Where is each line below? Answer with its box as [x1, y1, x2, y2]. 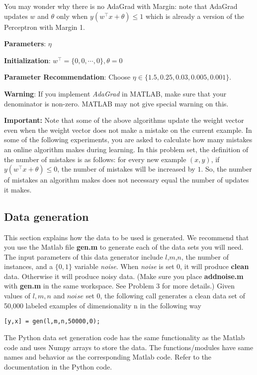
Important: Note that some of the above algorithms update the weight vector [4, 115, 244, 125]
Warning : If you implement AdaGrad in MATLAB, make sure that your [4, 88, 227, 98]
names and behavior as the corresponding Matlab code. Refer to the [4, 352, 212, 362]
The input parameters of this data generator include [4, 251, 163, 262]
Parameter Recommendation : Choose [4, 72, 131, 82]
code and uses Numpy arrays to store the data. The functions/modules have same [4, 342, 254, 352]
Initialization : [4, 55, 51, 65]
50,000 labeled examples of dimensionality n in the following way [4, 300, 201, 310]
